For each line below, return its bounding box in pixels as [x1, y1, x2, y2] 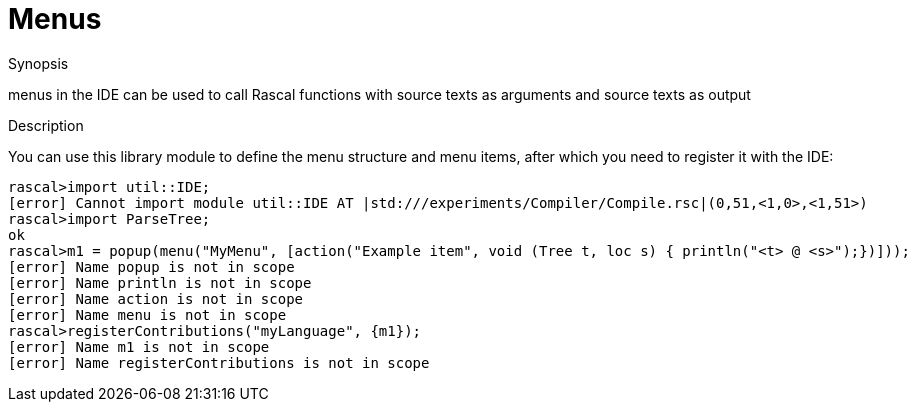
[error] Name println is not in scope [8, 274, 312, 291]
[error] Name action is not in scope [8, 290, 304, 307]
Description [8, 116, 84, 134]
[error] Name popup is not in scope [8, 258, 295, 275]
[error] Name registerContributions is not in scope [8, 354, 430, 371]
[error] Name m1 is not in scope [8, 338, 270, 355]
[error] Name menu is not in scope [8, 306, 287, 323]
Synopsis [8, 54, 69, 72]
